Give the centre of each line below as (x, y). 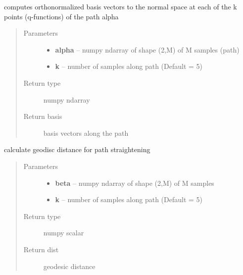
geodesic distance (69, 266)
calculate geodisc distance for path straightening (77, 149)
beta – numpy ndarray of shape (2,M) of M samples (135, 183)
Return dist (41, 249)
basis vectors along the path (86, 133)
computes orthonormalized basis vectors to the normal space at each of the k (121, 6)
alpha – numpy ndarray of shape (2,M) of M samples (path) (147, 49)
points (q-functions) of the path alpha (61, 16)
